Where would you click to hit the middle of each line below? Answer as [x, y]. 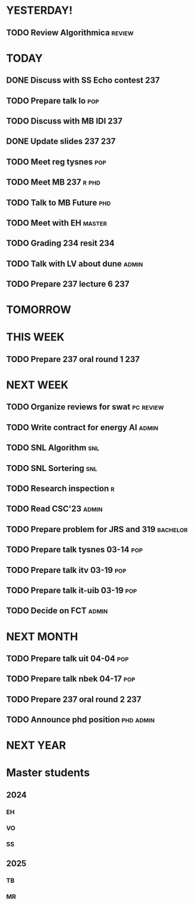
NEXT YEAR [36, 745]
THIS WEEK [35, 337]
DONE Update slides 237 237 [61, 141]
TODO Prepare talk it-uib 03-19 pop [72, 590]
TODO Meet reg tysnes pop [56, 162]
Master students [48, 773]
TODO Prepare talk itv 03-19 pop [66, 570]
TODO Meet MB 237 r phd [53, 182]
